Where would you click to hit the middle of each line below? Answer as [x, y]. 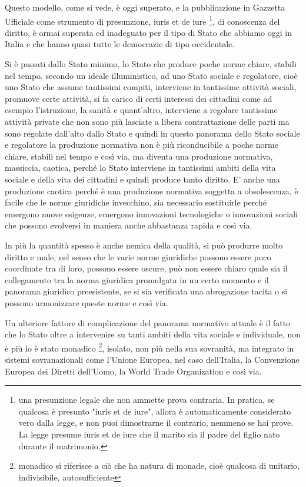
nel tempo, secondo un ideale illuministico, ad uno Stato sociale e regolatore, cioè [151, 75]
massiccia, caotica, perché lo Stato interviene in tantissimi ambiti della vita [140, 168]
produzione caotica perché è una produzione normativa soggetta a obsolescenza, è [152, 191]
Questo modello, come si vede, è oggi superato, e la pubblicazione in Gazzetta [145, 7]
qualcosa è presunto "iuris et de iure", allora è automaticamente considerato [155, 411]
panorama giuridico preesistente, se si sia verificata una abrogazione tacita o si [146, 291]
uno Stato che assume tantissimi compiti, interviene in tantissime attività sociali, [151, 87]
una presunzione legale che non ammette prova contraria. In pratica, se [147, 400]
